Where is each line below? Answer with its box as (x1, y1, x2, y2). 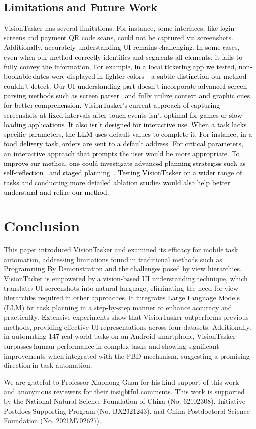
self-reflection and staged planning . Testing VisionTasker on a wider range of (4, 167, 242, 178)
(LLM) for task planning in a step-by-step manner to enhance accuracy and (4, 302, 232, 312)
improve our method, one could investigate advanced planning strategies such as (4, 158, 246, 168)
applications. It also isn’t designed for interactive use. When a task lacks (28, 119, 247, 130)
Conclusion (4, 216, 80, 236)
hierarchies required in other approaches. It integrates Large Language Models (4, 292, 240, 302)
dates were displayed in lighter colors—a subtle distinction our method (33, 71, 247, 81)
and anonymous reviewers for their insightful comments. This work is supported (4, 386, 245, 396)
